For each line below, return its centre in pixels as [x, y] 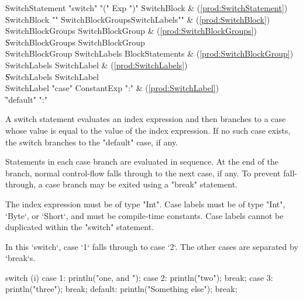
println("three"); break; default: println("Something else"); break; [121, 289]
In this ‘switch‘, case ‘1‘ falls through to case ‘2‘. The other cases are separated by [152, 246]
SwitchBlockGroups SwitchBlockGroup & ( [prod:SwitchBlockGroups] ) [131, 31]
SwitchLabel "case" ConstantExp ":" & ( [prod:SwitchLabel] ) [112, 88]
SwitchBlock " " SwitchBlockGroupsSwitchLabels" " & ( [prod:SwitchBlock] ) [138, 19]
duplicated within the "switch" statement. [80, 227]
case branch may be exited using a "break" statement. [141, 184]
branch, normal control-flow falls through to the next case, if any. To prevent [143, 173]
